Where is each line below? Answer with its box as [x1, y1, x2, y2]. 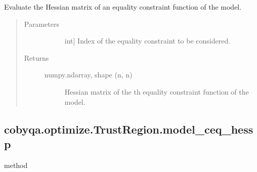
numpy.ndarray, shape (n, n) [44, 69, 133, 80]
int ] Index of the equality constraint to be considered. [64, 35, 231, 46]
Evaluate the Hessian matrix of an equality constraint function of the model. [4, 2, 242, 12]
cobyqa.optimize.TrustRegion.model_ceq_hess [4, 121, 253, 137]
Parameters [24, 18, 59, 29]
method [4, 159, 28, 170]
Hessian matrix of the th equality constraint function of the [64, 86, 249, 97]
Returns [24, 52, 49, 63]
